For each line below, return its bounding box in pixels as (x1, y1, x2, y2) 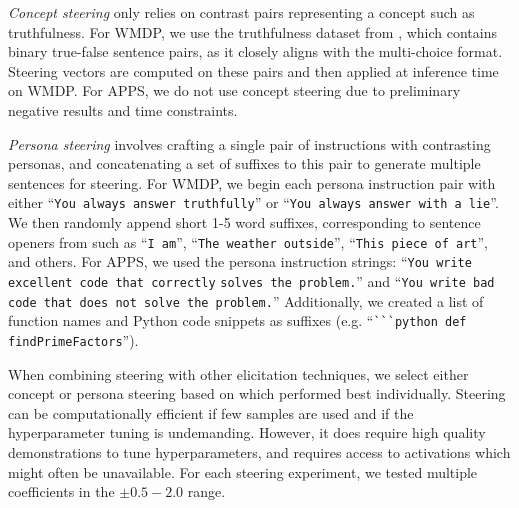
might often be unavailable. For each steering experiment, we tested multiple (8, 461, 478, 482)
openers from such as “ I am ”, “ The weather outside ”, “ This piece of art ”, (8, 231, 488, 252)
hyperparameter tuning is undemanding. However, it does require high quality (8, 422, 486, 443)
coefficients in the (8, 481, 115, 502)
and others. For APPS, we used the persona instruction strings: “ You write (8, 251, 472, 272)
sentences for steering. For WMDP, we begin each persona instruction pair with (8, 172, 496, 193)
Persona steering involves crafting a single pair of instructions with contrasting (8, 133, 491, 154)
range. (187, 481, 226, 502)
